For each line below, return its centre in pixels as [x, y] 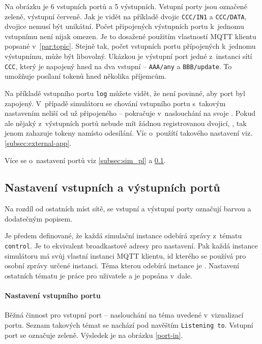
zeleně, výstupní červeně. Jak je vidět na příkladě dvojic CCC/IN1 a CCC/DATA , [126, 16]
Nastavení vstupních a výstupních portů [112, 187]
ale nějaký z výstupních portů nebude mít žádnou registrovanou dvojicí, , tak [126, 123]
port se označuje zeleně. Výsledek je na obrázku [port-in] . [94, 335]
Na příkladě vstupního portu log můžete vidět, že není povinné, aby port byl [125, 93]
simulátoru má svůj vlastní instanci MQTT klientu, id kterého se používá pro [125, 255]
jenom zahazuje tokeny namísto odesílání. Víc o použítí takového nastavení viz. [129, 133]
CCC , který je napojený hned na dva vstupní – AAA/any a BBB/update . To [118, 66]
